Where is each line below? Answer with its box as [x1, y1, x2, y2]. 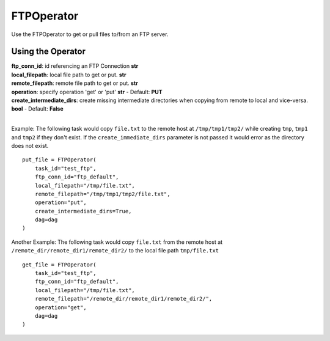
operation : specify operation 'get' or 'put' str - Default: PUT [11, 88, 163, 95]
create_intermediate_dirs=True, [34, 208, 132, 215]
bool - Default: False [11, 105, 64, 112]
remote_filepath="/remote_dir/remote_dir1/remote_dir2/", [34, 295, 213, 302]
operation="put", [34, 199, 87, 206]
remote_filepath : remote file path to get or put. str [11, 79, 139, 87]
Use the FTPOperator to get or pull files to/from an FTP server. [11, 31, 169, 38]
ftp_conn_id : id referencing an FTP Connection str [11, 62, 139, 70]
